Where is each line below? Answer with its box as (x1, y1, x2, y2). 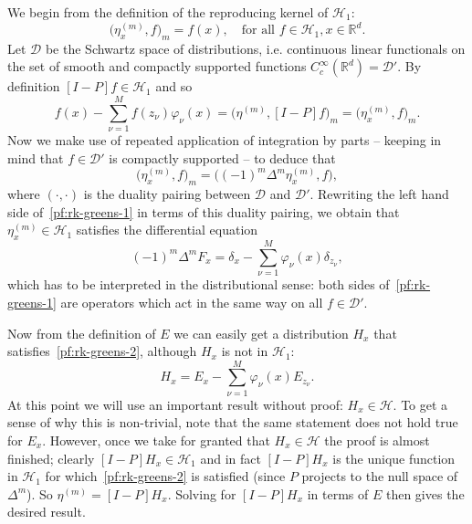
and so (155, 77, 193, 96)
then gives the (385, 484, 465, 503)
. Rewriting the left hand (309, 184, 449, 204)
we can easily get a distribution (173, 323, 349, 342)
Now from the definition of (7, 323, 156, 342)
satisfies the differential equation (76, 220, 258, 239)
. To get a (393, 394, 448, 414)
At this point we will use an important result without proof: (7, 394, 343, 414)
